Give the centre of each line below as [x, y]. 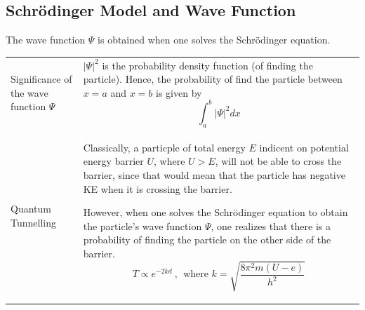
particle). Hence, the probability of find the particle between [213, 79]
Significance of [41, 79]
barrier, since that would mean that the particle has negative [214, 175]
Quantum [31, 209]
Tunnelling [33, 223]
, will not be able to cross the [278, 161]
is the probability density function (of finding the [207, 65]
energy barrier [113, 161]
